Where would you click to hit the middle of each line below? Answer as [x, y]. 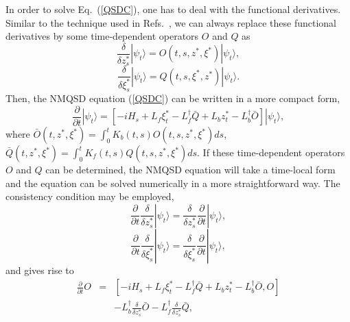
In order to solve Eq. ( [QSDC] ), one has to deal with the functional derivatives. [173, 9]
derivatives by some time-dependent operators [102, 36]
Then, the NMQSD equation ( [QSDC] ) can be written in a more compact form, [173, 98]
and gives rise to [40, 270]
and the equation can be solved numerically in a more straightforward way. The [173, 183]
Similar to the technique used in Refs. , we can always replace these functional [171, 22]
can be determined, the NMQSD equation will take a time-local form [190, 170]
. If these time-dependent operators [271, 152]
